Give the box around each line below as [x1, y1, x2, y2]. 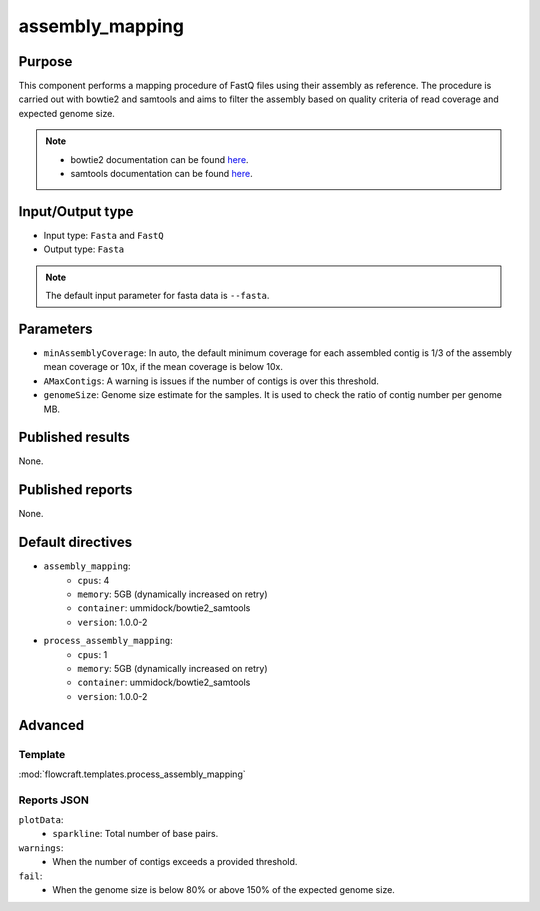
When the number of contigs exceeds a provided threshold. [52, 856, 298, 868]
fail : [18, 870, 43, 882]
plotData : [18, 814, 64, 826]
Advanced [18, 716, 85, 734]
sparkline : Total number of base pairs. [52, 828, 219, 840]
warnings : [18, 841, 64, 854]
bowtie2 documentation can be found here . [70, 153, 249, 165]
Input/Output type [18, 203, 134, 220]
